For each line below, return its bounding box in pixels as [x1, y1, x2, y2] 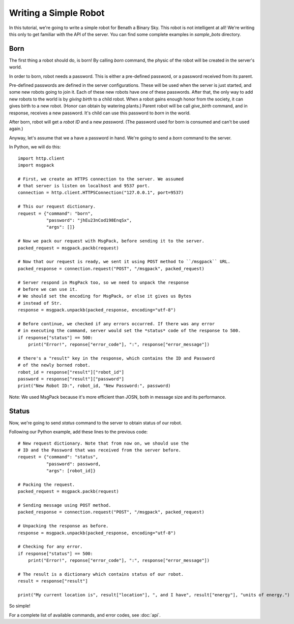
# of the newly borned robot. [18, 362, 91, 368]
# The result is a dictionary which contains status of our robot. [18, 571, 184, 577]
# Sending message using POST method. [18, 503, 112, 508]
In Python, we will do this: [9, 144, 61, 150]
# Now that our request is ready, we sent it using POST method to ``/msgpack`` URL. [18, 259, 231, 265]
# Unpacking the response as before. [18, 523, 109, 529]
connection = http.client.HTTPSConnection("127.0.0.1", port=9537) [18, 190, 184, 196]
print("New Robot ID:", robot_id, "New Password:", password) [18, 383, 171, 389]
